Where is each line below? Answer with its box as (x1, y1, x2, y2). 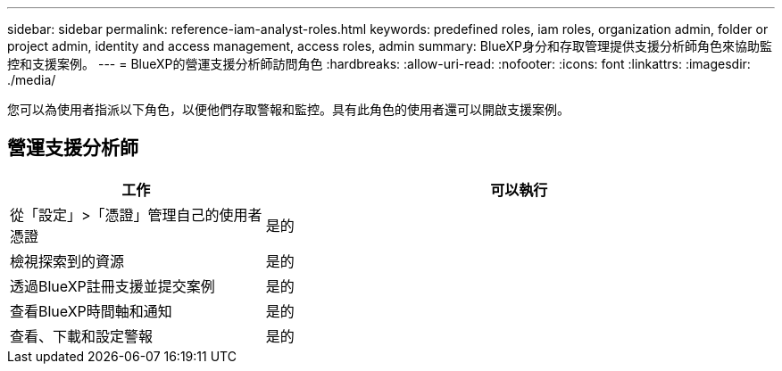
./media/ (7, 72, 56, 87)
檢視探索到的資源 (10, 251, 125, 270)
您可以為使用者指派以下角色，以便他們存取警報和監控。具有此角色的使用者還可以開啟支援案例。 (7, 102, 570, 117)
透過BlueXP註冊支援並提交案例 (10, 276, 215, 295)
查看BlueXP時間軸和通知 (10, 301, 172, 320)
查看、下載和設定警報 (10, 326, 154, 345)
